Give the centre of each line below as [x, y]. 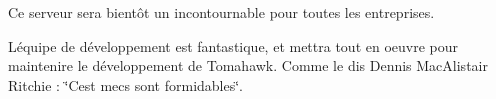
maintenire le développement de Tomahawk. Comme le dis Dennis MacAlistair [248, 65]
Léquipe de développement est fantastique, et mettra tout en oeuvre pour [233, 45]
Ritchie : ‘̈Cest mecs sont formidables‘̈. [126, 84]
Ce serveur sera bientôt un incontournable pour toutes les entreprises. [221, 12]
